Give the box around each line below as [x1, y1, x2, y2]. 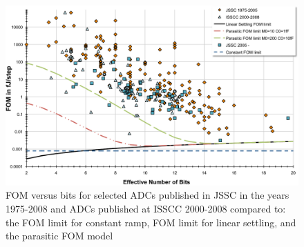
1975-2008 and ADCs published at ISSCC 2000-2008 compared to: [6, 201, 286, 216]
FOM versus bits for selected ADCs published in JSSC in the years [6, 188, 289, 202]
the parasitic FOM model [6, 228, 113, 243]
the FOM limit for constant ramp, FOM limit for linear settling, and [6, 215, 296, 229]
